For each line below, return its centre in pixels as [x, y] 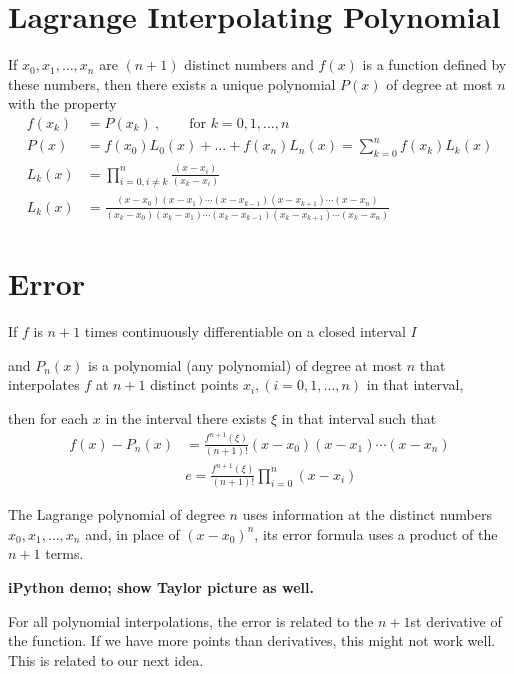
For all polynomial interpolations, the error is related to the [191, 620]
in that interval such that [359, 417]
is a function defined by [434, 64]
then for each [48, 417]
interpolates [44, 384]
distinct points [194, 384]
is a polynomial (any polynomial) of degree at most [245, 364]
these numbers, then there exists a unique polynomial [172, 83]
